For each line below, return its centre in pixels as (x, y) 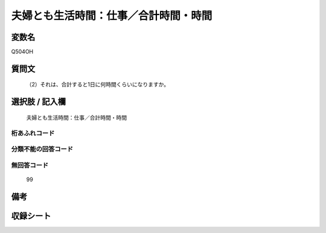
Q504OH (22, 52)
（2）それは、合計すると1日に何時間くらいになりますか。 (97, 85)
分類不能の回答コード (42, 149)
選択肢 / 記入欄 (39, 102)
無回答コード (30, 165)
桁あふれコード (33, 133)
